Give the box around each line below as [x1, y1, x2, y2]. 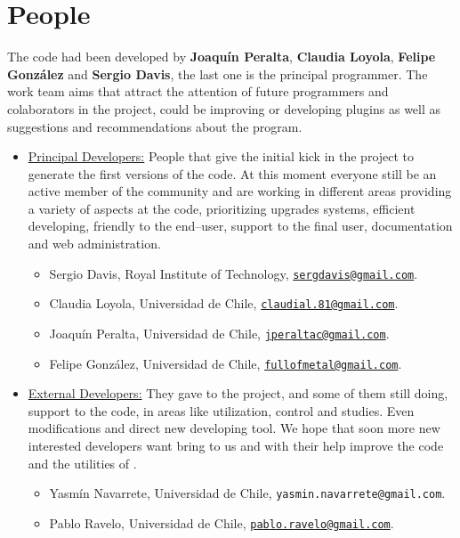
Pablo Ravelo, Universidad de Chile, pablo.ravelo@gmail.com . [49, 513, 394, 532]
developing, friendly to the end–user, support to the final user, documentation [28, 216, 453, 235]
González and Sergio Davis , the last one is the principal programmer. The [7, 64, 428, 83]
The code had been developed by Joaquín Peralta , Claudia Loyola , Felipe [7, 47, 436, 66]
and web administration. [28, 234, 161, 253]
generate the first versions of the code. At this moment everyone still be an [28, 164, 437, 183]
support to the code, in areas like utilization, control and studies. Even [28, 401, 415, 420]
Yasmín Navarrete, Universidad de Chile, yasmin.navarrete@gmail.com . [49, 484, 446, 502]
